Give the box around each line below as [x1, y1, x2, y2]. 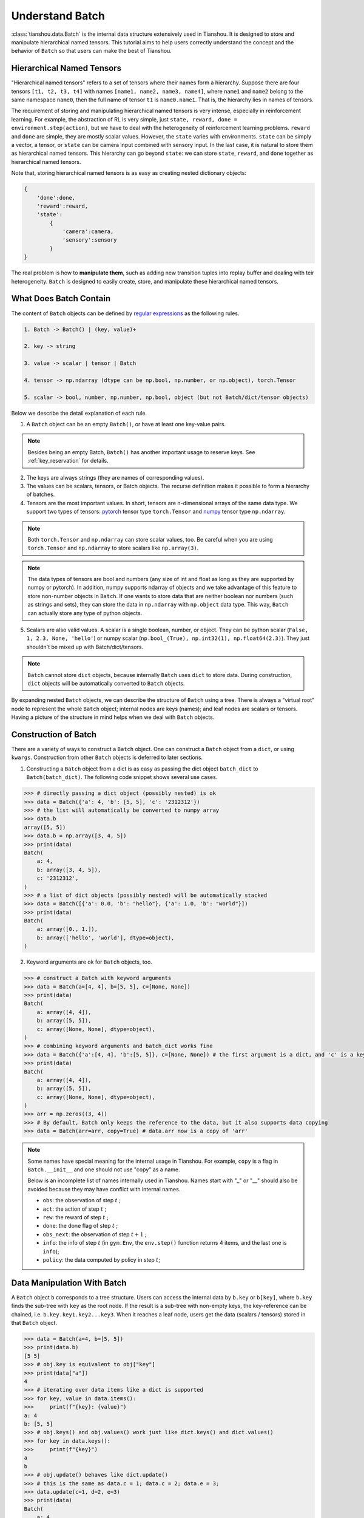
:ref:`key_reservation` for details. [27, 457, 109, 465]
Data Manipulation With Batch [11, 1278, 127, 1288]
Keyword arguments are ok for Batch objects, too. [26, 958, 153, 965]
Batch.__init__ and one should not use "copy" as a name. [27, 1166, 180, 1173]
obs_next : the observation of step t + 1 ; [42, 1230, 147, 1238]
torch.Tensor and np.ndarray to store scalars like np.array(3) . [27, 544, 199, 552]
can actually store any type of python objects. [27, 609, 143, 616]
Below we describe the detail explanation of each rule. [11, 409, 147, 417]
